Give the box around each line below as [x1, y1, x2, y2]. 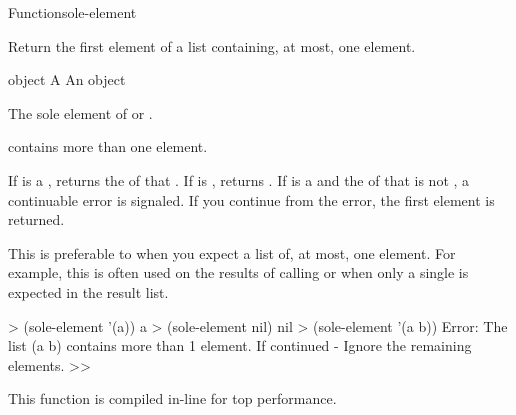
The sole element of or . [8, 102, 153, 123]
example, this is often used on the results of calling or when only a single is [8, 262, 469, 283]
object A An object [8, 69, 126, 90]
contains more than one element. [8, 136, 208, 157]
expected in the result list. [8, 281, 169, 302]
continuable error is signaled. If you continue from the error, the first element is [8, 189, 495, 210]
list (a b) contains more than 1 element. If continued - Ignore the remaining [8, 335, 472, 356]
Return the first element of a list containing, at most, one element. [8, 35, 416, 56]
